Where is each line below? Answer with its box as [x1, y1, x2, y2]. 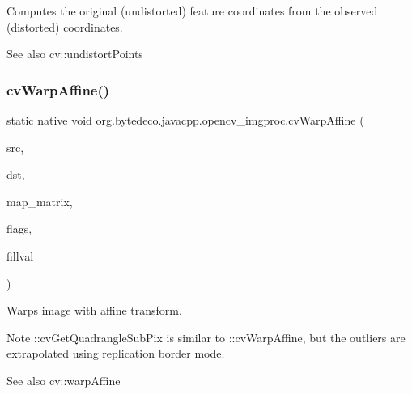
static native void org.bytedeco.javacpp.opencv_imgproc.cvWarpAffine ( [6, 112, 364, 128]
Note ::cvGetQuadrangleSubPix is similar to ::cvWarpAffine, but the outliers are [6, 328, 406, 345]
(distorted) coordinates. [6, 18, 123, 35]
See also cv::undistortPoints [6, 45, 143, 62]
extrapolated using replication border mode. [6, 345, 225, 362]
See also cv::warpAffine [6, 371, 121, 388]
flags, [6, 220, 32, 237]
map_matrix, [6, 193, 73, 210]
